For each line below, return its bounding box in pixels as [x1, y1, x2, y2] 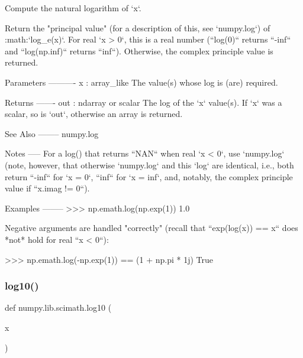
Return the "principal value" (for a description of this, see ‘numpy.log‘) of [5, 21, 270, 34]
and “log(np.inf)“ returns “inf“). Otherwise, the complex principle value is [5, 44, 273, 57]
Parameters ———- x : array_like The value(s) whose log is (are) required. [5, 76, 278, 88]
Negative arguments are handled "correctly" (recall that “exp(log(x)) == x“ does [5, 222, 298, 234]
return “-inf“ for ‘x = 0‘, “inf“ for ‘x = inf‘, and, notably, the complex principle [5, 170, 293, 183]
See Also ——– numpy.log [5, 127, 99, 139]
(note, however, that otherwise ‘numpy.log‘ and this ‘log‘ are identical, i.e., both [5, 158, 294, 171]
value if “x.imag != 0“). [5, 182, 90, 194]
